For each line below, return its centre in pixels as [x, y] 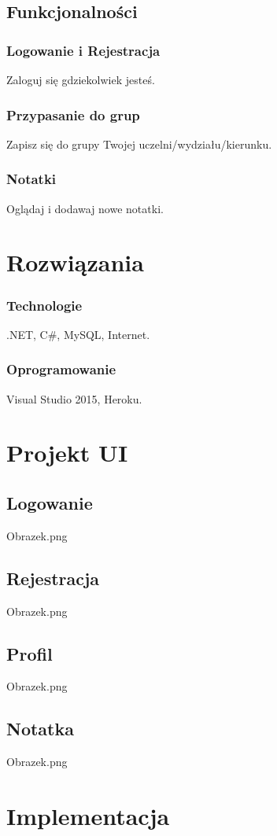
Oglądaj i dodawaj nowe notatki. [85, 208]
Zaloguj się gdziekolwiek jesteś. [81, 79]
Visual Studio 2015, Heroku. [74, 398]
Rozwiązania [75, 262]
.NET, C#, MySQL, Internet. [78, 334]
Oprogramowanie [61, 369]
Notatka [40, 729]
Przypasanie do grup [73, 114]
